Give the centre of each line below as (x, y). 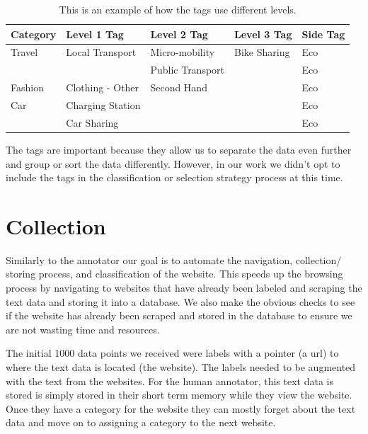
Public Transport (188, 70)
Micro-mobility (183, 52)
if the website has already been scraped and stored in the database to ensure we (179, 315)
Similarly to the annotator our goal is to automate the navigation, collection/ (174, 259)
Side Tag (323, 34)
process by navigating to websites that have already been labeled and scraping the (184, 287)
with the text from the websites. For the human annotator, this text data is (170, 381)
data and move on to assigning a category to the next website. (141, 422)
